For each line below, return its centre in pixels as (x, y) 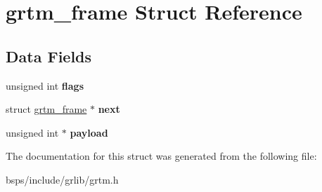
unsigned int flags (45, 85)
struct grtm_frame (46, 109)
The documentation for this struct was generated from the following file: (161, 156)
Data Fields (49, 56)
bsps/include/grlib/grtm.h (62, 179)
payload (89, 132)
